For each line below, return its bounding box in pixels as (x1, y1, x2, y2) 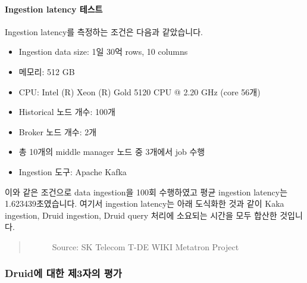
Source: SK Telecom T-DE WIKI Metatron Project (52, 240, 239, 253)
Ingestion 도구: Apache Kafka (18, 165, 127, 178)
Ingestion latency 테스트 (5, 2, 103, 15)
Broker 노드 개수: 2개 (18, 125, 97, 138)
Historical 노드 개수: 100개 (18, 105, 115, 118)
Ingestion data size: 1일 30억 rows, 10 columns (18, 45, 188, 58)
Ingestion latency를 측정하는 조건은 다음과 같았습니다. (5, 25, 203, 38)
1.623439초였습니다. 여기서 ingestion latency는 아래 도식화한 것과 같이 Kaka (5, 197, 284, 210)
